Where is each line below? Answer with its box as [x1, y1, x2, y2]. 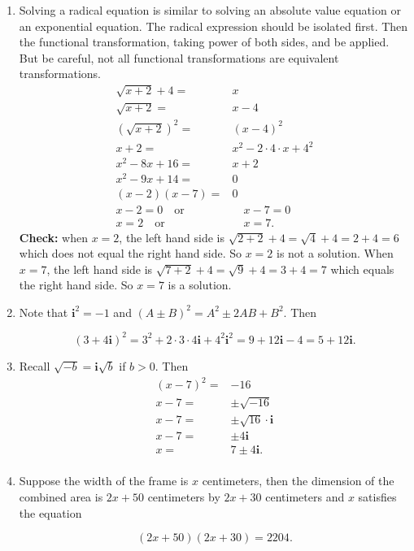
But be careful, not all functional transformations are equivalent [19, 49, 339, 66]
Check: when [19, 228, 88, 245]
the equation [19, 504, 82, 521]
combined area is [19, 488, 103, 505]
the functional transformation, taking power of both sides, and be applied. [19, 33, 390, 50]
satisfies [358, 488, 397, 505]
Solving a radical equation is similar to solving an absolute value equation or [19, 2, 401, 18]
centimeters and [265, 488, 345, 505]
